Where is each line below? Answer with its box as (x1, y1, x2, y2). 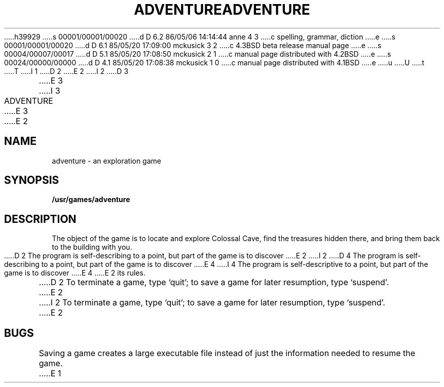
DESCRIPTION (4, 212, 77, 225)
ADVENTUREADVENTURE (134, 1, 310, 18)
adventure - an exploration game (52, 156, 161, 165)
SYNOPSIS (4, 174, 59, 187)
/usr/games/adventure (52, 195, 130, 204)
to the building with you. (52, 243, 132, 252)
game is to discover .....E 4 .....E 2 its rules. (4, 268, 145, 278)
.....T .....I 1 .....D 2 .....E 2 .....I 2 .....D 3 (4, 66, 129, 75)
